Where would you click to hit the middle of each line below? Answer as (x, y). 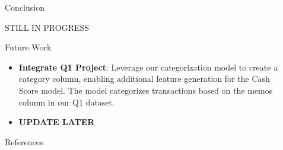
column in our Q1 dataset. (66, 102)
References (24, 141)
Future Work (28, 47)
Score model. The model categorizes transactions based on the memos (146, 90)
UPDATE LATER (57, 122)
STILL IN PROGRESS (47, 27)
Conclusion (25, 7)
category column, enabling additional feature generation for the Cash (144, 79)
